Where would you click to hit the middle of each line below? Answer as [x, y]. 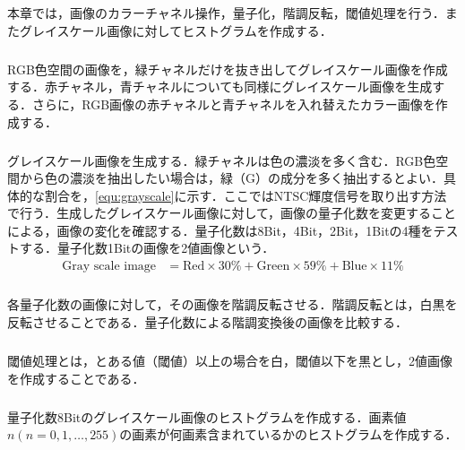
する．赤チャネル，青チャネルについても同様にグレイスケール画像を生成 [220, 87]
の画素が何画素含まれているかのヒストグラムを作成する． [288, 434]
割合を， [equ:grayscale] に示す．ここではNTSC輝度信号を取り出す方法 [245, 195]
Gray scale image [109, 267]
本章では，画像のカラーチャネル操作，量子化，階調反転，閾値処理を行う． [226, 13]
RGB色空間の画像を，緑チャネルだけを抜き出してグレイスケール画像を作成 [228, 69]
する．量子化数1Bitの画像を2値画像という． [147, 248]
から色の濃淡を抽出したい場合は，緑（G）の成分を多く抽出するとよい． [231, 178]
